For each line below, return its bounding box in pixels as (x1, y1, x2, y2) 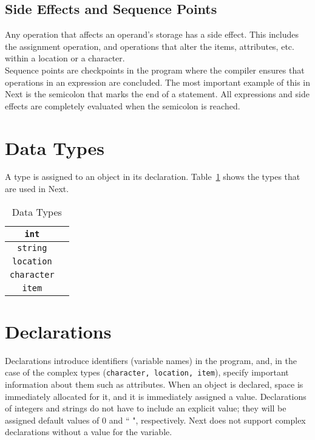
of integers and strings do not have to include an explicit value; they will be (5, 402, 286, 414)
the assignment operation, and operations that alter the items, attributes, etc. (5, 40, 294, 52)
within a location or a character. (5, 52, 125, 64)
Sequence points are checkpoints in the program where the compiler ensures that (5, 63, 305, 76)
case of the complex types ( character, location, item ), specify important (5, 366, 289, 379)
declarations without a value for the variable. (5, 425, 172, 438)
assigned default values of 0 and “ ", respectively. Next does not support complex (5, 413, 306, 426)
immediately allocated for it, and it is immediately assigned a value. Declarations (5, 390, 307, 402)
